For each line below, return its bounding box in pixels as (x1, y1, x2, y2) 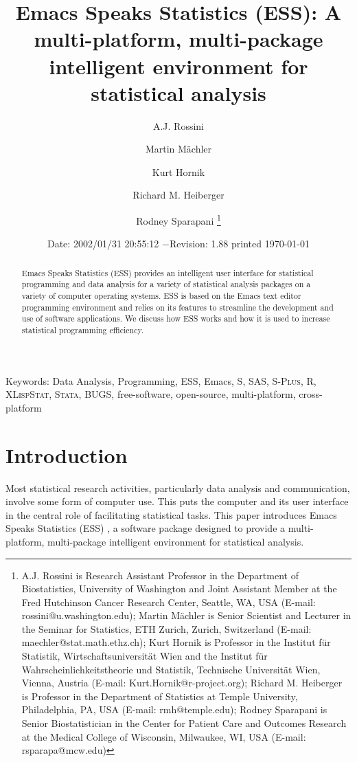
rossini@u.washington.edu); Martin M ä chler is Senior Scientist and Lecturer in (21, 608, 352, 623)
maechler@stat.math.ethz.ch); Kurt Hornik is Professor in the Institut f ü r (21, 635, 331, 649)
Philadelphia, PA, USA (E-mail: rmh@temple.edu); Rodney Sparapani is (21, 702, 327, 717)
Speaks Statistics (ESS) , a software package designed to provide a (5, 521, 286, 535)
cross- (299, 387, 323, 401)
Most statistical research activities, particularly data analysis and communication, (5, 480, 350, 495)
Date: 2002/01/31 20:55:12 (47, 236, 159, 251)
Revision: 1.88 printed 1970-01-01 (169, 236, 310, 251)
